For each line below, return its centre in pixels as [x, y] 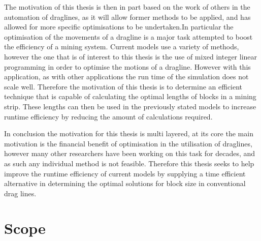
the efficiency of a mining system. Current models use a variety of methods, [122, 47]
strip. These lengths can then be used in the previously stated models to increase [130, 106]
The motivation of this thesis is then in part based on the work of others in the [127, 7]
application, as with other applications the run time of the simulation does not [126, 77]
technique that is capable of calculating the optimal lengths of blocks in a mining [130, 96]
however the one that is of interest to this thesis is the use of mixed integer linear [131, 56]
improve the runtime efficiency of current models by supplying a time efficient [125, 173]
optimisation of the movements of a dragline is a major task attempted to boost [128, 36]
